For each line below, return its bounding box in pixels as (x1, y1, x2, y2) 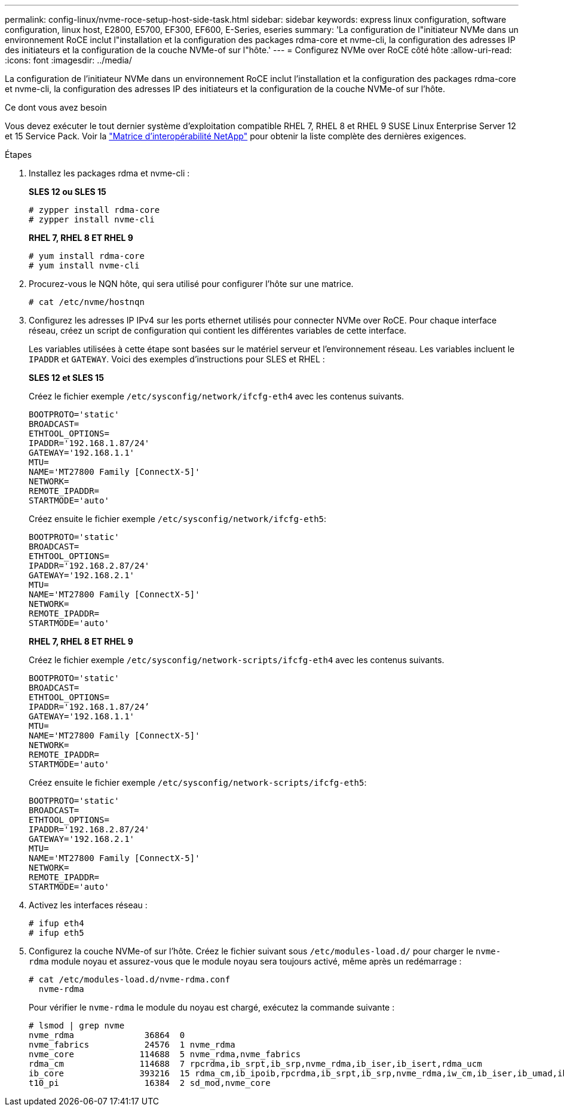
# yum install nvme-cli (29, 261, 140, 270)
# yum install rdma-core (29, 251, 145, 261)
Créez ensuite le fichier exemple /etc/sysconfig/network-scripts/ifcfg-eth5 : (29, 777, 367, 788)
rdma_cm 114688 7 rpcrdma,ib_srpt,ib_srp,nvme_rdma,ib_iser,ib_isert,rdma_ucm (29, 1059, 482, 1069)
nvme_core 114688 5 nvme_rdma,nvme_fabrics (29, 1049, 301, 1059)
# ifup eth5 (29, 928, 84, 938)
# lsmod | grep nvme (29, 1021, 125, 1030)
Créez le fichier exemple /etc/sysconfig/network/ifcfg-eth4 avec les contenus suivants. (29, 391, 404, 401)
